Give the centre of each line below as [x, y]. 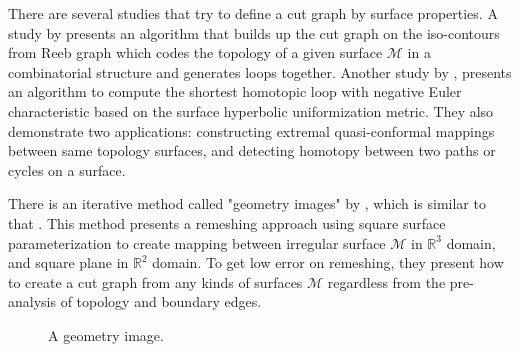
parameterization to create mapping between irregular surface [197, 242]
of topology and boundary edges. [161, 301]
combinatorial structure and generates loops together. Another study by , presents [260, 71]
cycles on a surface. [67, 169]
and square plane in [68, 262]
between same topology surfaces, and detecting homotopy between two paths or [252, 150]
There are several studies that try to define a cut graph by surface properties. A [253, 13]
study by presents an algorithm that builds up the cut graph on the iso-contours [254, 32]
